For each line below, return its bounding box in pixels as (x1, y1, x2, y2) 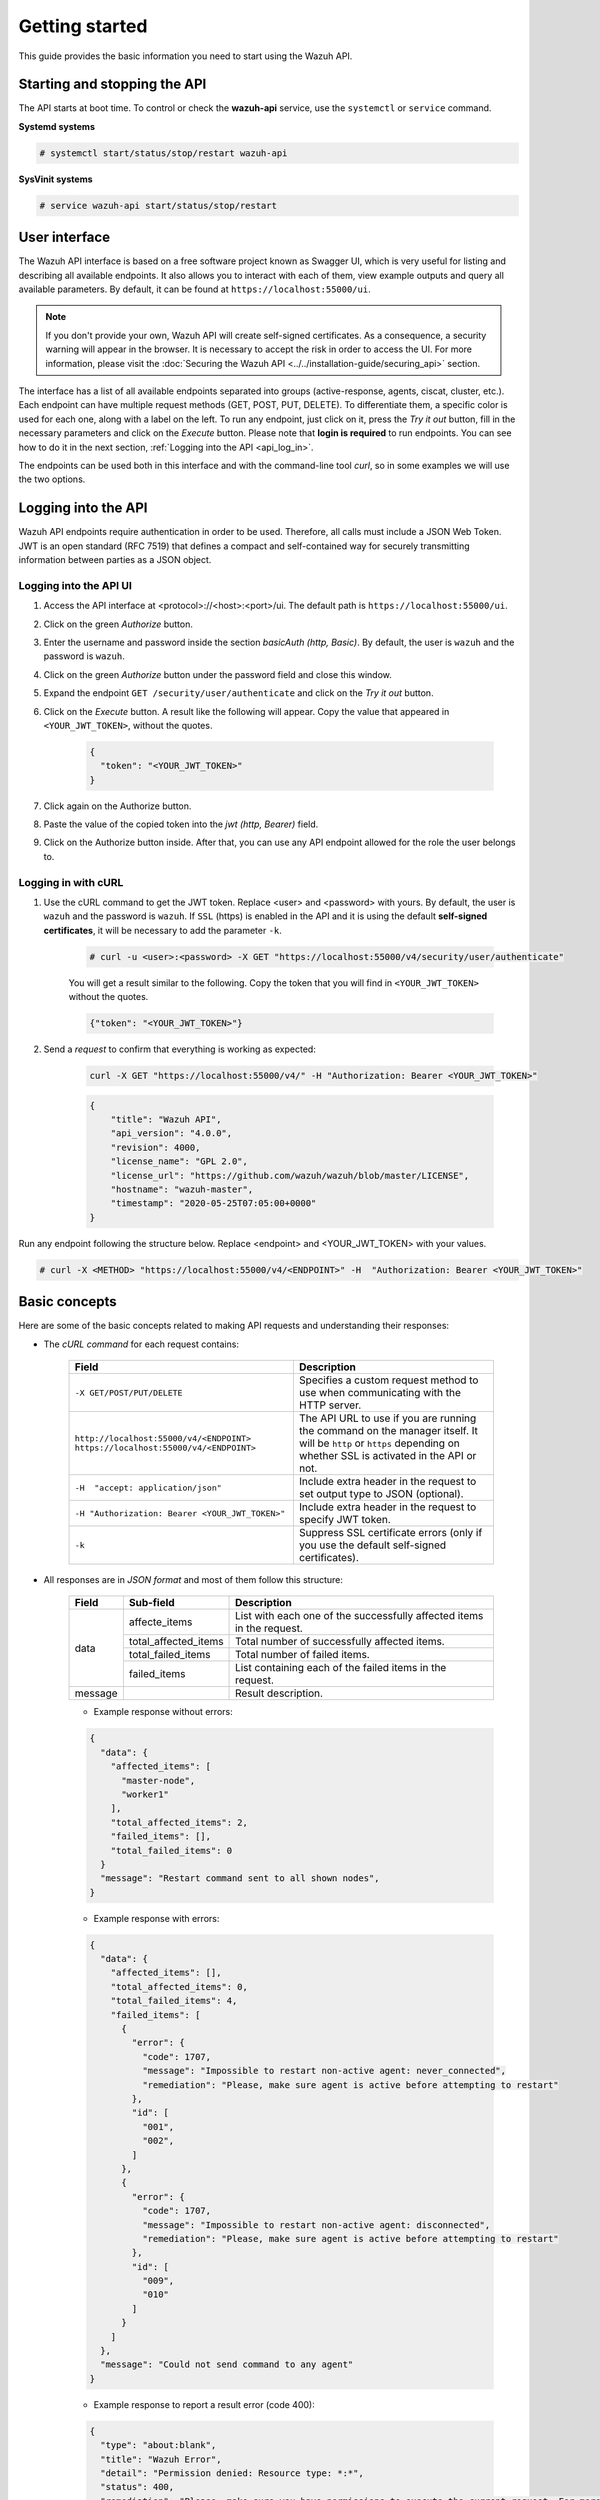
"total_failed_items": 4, (110, 1995, 238, 2007)
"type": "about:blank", (100, 2440, 217, 2451)
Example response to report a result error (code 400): (93, 2398, 315, 2410)
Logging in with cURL (18, 875, 124, 889)
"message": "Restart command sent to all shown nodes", (100, 1873, 380, 1884)
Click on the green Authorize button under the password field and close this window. (43, 668, 392, 680)
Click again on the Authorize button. (43, 800, 192, 812)
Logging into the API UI (18, 578, 132, 592)
